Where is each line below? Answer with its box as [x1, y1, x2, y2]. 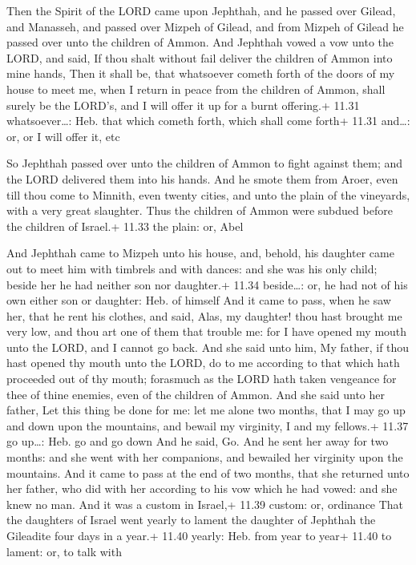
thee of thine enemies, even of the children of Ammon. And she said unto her [6, 385, 386, 402]
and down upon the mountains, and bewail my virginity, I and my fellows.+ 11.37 [6, 417, 409, 434]
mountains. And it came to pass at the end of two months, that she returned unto [6, 464, 410, 481]
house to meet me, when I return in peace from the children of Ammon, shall [6, 80, 386, 97]
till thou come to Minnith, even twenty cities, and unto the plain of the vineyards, [6, 186, 410, 203]
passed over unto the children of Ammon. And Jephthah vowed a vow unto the [6, 34, 394, 50]
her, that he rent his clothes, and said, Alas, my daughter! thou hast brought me [6, 307, 402, 324]
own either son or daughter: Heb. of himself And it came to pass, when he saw [6, 292, 391, 309]
